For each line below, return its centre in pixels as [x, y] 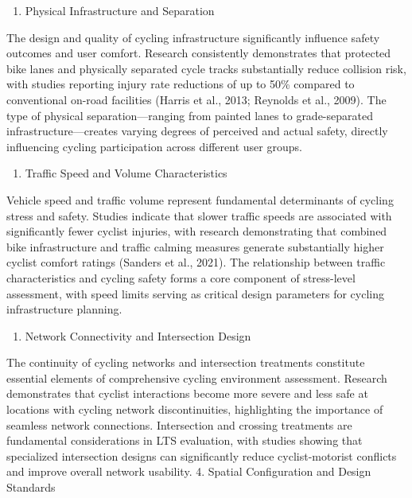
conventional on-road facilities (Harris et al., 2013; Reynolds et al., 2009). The [196, 99]
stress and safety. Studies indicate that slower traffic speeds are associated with [199, 215]
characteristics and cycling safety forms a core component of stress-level [181, 277]
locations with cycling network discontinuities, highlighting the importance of [195, 409]
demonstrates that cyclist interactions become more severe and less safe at [187, 393]
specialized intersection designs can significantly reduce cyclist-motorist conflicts [202, 455]
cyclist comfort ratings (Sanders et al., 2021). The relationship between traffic [196, 262]
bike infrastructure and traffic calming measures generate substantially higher [195, 246]
